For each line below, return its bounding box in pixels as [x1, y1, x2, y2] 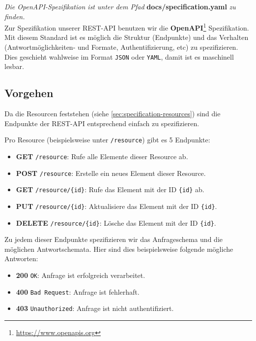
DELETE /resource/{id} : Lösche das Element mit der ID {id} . [16, 217, 216, 228]
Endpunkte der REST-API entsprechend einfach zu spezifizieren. [4, 118, 199, 128]
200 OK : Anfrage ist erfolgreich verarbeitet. [16, 270, 145, 280]
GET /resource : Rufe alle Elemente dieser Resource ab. [16, 151, 188, 161]
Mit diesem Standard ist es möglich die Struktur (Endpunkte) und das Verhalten [4, 32, 249, 42]
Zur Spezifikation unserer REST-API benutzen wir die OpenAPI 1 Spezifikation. [4, 21, 249, 33]
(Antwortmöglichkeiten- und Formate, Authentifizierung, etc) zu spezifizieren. [4, 42, 238, 52]
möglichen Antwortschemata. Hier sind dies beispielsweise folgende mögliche [4, 243, 233, 254]
